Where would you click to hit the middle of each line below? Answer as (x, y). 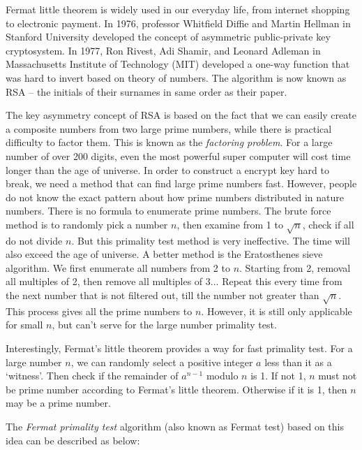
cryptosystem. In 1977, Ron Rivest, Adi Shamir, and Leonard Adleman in (163, 50)
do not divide (34, 240)
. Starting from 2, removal (295, 267)
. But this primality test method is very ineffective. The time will (211, 240)
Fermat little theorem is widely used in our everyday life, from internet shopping (178, 9)
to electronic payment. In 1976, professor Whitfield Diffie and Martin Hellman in (178, 23)
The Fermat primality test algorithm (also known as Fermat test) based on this (175, 426)
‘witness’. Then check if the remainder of (92, 376)
